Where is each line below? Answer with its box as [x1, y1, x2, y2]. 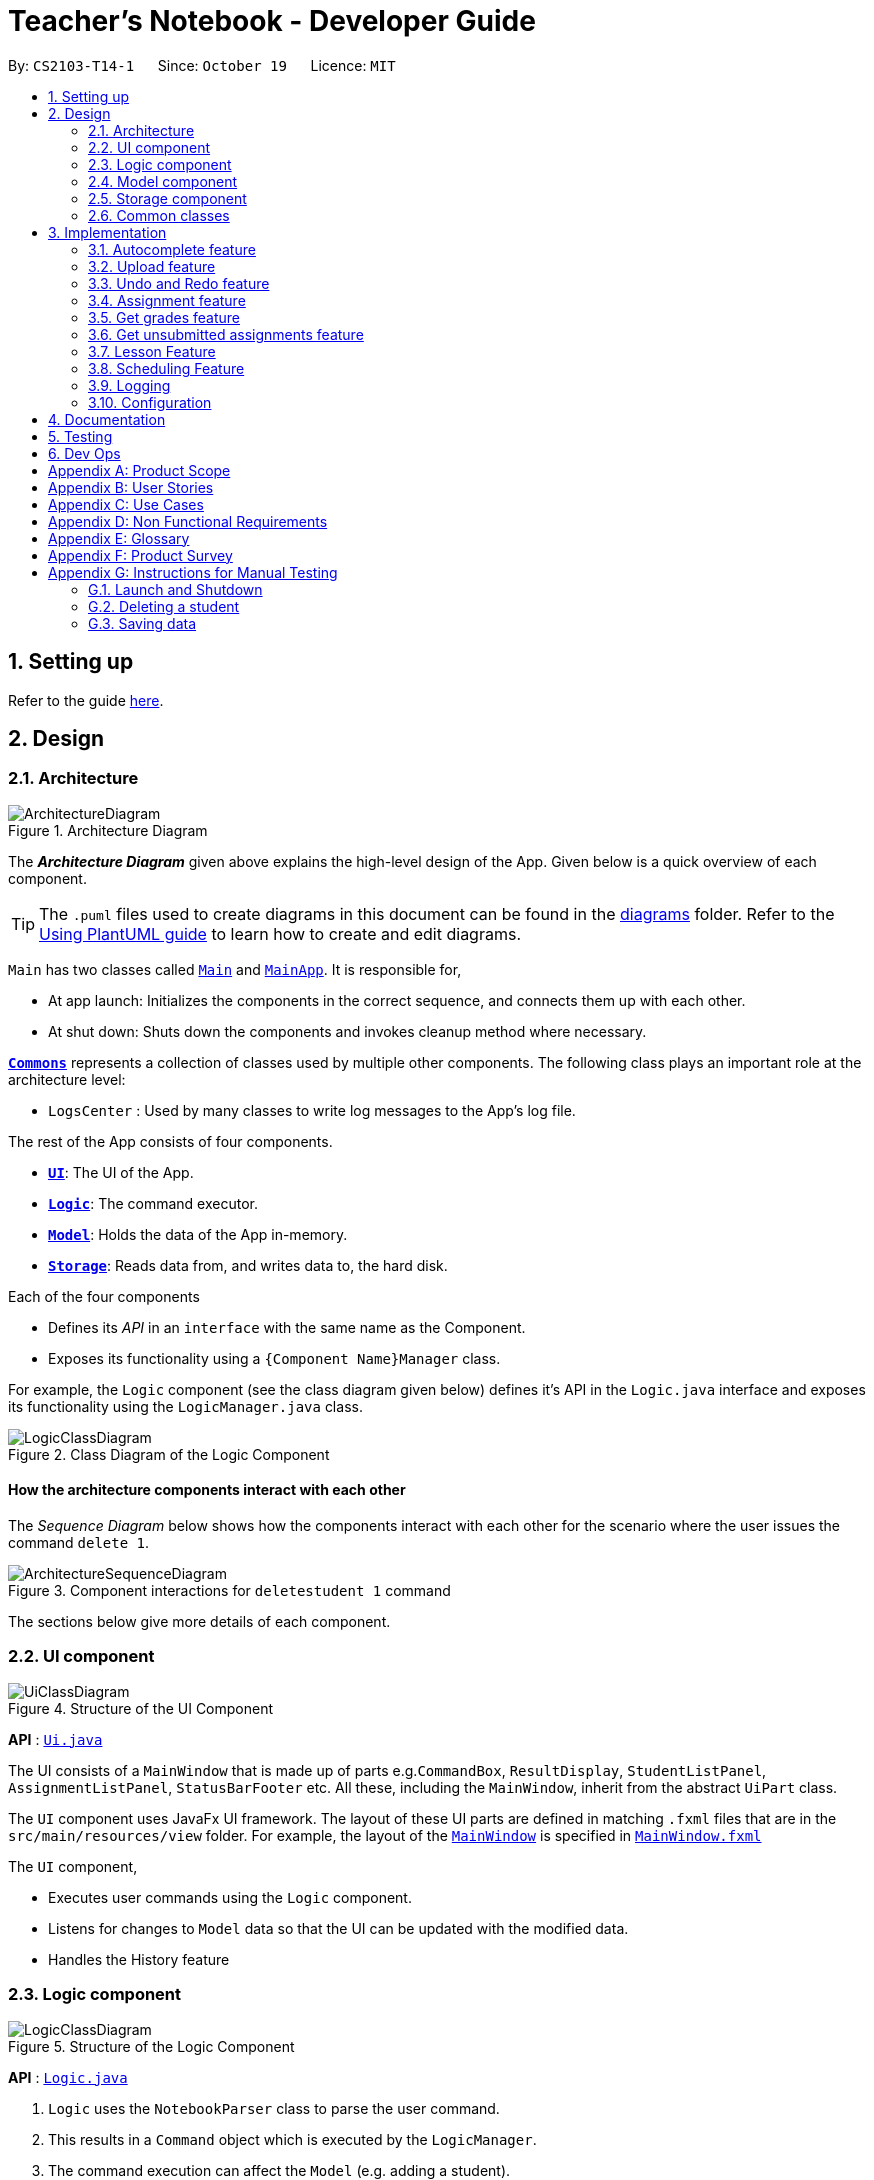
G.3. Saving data [88, 614, 197, 632]
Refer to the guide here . [8, 691, 164, 709]
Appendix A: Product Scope [48, 461, 231, 479]
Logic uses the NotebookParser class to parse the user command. [48, 2099, 500, 2117]
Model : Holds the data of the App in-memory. [48, 1225, 348, 1243]
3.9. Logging [88, 376, 171, 394]
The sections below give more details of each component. [8, 1613, 391, 1631]
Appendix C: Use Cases [48, 495, 204, 513]
